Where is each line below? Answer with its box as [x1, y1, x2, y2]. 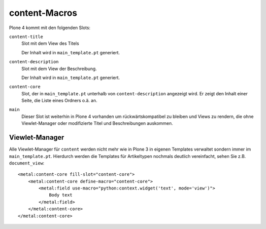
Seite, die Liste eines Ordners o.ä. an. [21, 98, 98, 104]
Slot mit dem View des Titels [21, 40, 79, 46]
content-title [9, 34, 43, 39]
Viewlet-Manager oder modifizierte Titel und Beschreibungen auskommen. [21, 120, 173, 126]
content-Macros [9, 7, 77, 18]
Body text [49, 192, 73, 198]
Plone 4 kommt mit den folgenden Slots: [9, 25, 91, 31]
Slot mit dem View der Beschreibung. [21, 66, 97, 72]
